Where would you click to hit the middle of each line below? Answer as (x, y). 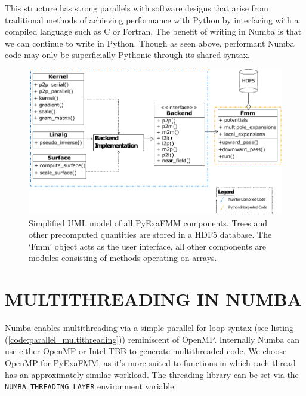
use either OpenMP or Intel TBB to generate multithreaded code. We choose (146, 351)
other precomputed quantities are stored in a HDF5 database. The (150, 234)
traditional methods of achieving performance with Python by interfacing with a (152, 19)
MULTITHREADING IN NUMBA (153, 299)
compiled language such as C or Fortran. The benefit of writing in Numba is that (153, 31)
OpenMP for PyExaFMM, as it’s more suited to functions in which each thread (150, 362)
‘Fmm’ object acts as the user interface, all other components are (148, 246)
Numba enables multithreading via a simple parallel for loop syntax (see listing (149, 328)
